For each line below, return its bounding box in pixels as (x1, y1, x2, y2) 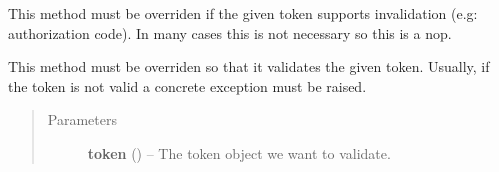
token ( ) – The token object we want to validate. (87, 142, 391, 163)
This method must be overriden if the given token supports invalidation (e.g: (8, 3, 478, 23)
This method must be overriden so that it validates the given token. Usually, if (8, 56, 490, 77)
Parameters (47, 109, 117, 130)
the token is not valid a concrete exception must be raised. (8, 75, 367, 96)
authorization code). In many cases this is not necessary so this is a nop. (8, 22, 452, 43)
